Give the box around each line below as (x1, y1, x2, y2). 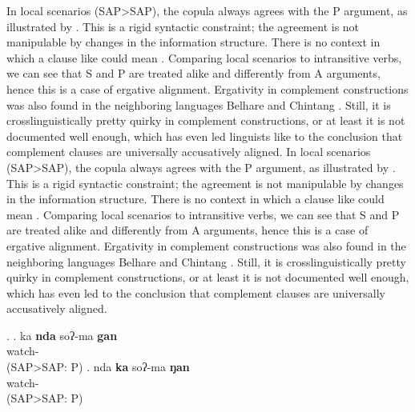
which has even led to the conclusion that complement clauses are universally (6, 284, 385, 301)
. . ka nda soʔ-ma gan (6, 326, 118, 343)
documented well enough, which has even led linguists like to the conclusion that (6, 127, 403, 144)
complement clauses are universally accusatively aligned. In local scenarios (6, 143, 371, 160)
